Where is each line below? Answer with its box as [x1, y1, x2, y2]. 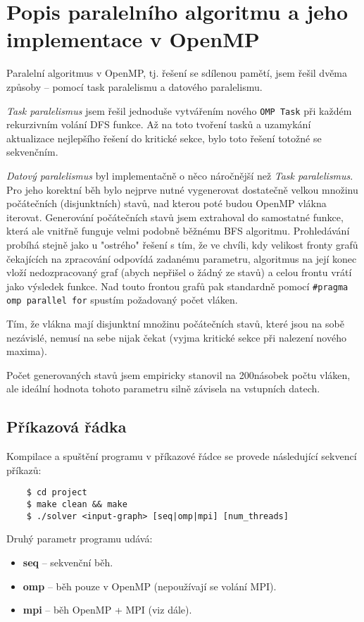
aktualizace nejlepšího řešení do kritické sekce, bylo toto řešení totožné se [6, 130, 322, 145]
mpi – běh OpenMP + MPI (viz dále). [23, 602, 192, 617]
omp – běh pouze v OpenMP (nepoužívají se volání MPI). [23, 578, 277, 593]
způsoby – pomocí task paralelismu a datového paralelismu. [6, 79, 263, 94]
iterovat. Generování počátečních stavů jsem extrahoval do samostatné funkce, [6, 209, 344, 224]
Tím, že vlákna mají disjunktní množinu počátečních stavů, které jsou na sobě [6, 316, 344, 330]
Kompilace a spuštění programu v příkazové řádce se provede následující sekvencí [6, 449, 357, 464]
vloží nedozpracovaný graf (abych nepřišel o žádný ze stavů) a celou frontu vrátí [6, 265, 352, 280]
